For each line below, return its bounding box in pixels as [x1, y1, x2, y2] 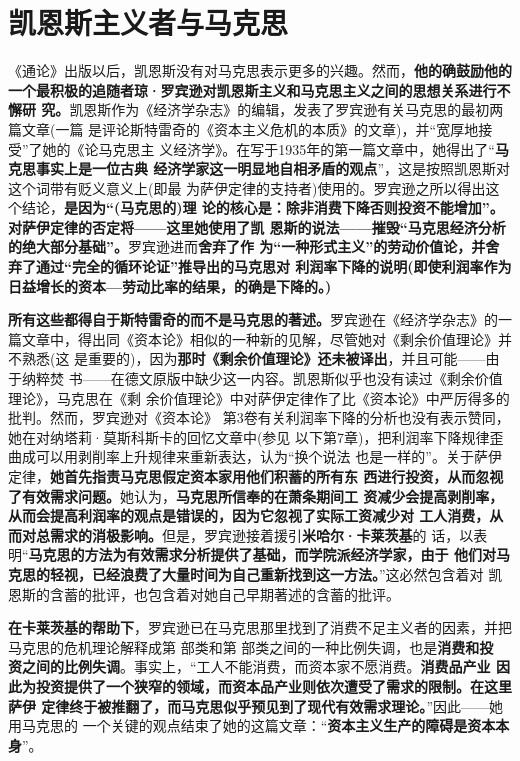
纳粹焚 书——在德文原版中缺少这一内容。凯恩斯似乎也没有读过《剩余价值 [21, 368, 503, 389]
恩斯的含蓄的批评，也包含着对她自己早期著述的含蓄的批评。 [8, 583, 400, 604]
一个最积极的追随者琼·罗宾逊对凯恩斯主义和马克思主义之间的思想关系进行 [8, 79, 497, 100]
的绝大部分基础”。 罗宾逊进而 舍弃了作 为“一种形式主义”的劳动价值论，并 [8, 236, 486, 257]
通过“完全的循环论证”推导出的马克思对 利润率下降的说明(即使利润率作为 [35, 256, 512, 277]
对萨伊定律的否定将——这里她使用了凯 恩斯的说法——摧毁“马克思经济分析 [8, 216, 506, 237]
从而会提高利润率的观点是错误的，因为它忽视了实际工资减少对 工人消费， [8, 505, 490, 526]
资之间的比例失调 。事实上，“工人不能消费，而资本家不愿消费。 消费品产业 [8, 656, 491, 677]
